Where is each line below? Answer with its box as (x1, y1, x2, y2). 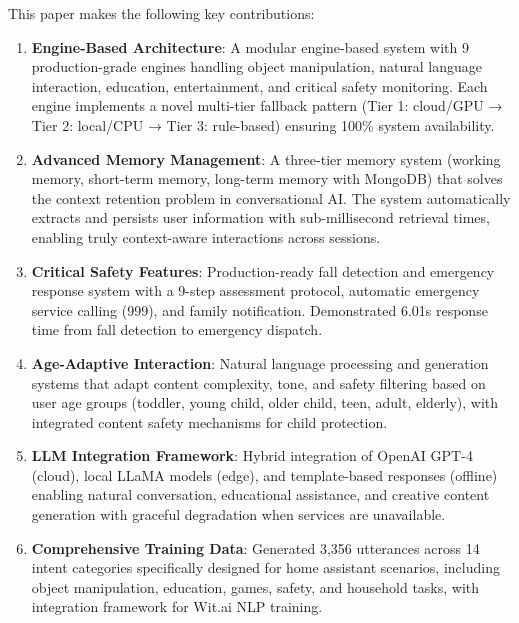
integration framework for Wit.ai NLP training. (31, 596, 323, 617)
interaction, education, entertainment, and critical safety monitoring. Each (31, 75, 488, 96)
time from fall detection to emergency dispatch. (31, 319, 323, 340)
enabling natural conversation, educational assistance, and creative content (31, 484, 490, 505)
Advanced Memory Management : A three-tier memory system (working (31, 148, 501, 169)
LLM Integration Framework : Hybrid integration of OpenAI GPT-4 (31, 445, 473, 466)
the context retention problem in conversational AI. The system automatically (31, 187, 511, 208)
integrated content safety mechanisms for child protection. (31, 411, 388, 432)
